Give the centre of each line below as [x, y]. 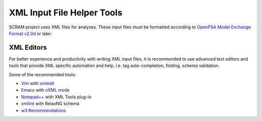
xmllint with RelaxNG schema [50, 104]
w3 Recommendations [43, 110]
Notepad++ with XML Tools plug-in [56, 97]
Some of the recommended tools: [42, 74]
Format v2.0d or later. [31, 33]
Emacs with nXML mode [45, 90]
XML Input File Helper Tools [66, 13]
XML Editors [28, 47]
